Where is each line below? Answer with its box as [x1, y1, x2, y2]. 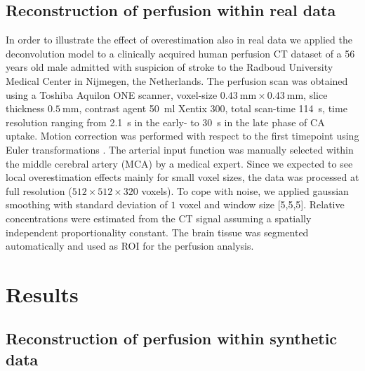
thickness [6, 101, 45, 116]
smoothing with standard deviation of [6, 197, 168, 212]
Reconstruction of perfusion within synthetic [6, 328, 338, 349]
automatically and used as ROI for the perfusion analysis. [6, 238, 254, 253]
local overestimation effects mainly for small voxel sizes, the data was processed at [6, 170, 359, 184]
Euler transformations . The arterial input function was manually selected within [6, 142, 354, 156]
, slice [303, 87, 328, 102]
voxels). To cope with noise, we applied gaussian [141, 183, 349, 198]
